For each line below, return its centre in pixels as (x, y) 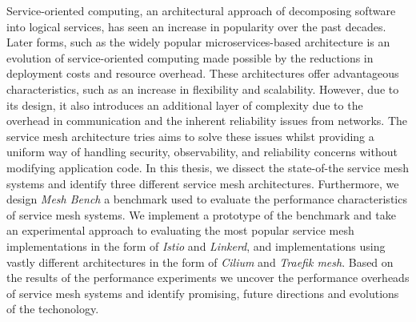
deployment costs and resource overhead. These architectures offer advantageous (203, 73)
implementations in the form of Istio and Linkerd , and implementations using (196, 246)
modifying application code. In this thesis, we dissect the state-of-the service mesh (208, 167)
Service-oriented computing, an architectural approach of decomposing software (201, 10)
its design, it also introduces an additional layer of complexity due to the (185, 105)
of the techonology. (53, 309)
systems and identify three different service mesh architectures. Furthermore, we (203, 183)
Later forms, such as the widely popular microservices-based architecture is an (198, 42)
